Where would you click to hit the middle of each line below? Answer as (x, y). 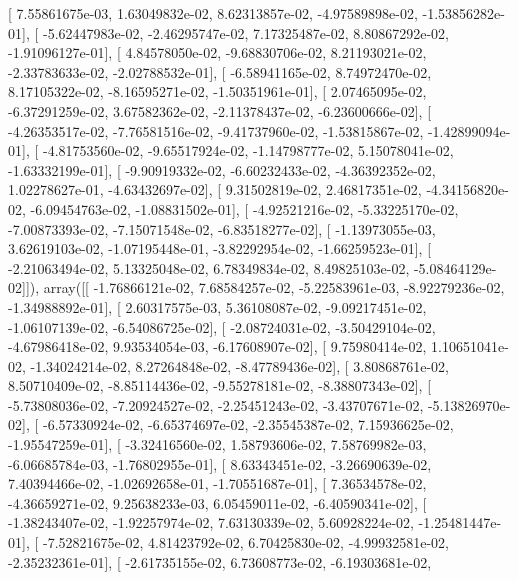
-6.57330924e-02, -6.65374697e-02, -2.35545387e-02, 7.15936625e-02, (248, 424)
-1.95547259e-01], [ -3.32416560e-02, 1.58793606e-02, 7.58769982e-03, (217, 444)
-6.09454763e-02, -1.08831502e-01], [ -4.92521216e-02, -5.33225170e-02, (244, 208)
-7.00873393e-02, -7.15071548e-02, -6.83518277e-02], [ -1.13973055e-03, (222, 228)
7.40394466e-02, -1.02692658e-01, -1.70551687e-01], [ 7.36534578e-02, (217, 483)
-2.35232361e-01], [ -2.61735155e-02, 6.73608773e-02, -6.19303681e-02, (220, 561)
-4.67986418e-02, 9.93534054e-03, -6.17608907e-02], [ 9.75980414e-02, (217, 346)
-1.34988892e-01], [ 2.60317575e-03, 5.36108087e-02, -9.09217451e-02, (217, 306)
